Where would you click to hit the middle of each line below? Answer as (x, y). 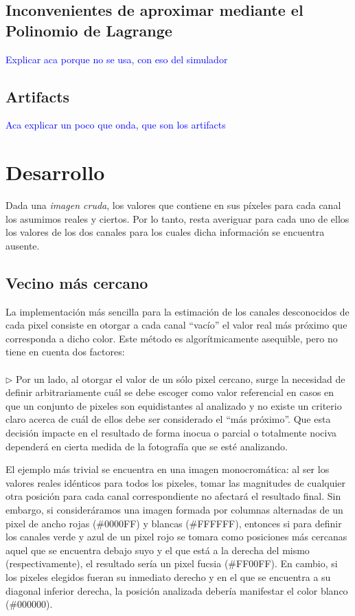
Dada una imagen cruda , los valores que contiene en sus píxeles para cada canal (173, 205)
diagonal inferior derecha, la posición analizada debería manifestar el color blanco (177, 590)
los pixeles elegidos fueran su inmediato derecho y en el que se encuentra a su (168, 576)
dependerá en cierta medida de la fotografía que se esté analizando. (147, 446)
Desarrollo (55, 172)
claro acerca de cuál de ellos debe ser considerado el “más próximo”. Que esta (168, 419)
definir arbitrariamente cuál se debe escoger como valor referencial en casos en (170, 392)
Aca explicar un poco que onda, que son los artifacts (116, 125)
